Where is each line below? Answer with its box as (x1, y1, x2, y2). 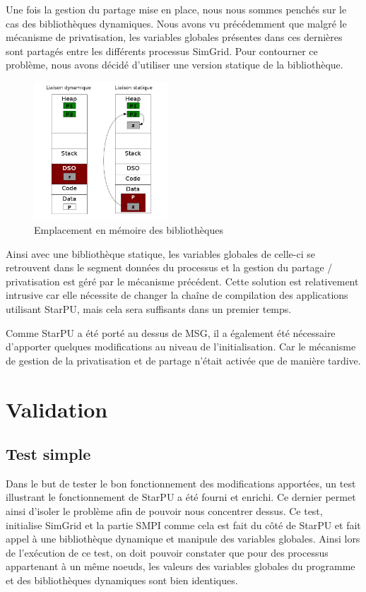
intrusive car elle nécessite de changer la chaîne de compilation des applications (6, 288, 348, 302)
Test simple (6, 443, 91, 465)
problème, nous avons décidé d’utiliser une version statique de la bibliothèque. (6, 57, 343, 72)
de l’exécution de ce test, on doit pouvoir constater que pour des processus (6, 545, 329, 560)
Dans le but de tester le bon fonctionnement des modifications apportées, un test (6, 475, 356, 490)
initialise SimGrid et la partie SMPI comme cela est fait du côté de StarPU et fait (6, 517, 361, 532)
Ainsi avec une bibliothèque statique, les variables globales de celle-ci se (6, 246, 315, 261)
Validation (6, 394, 108, 423)
